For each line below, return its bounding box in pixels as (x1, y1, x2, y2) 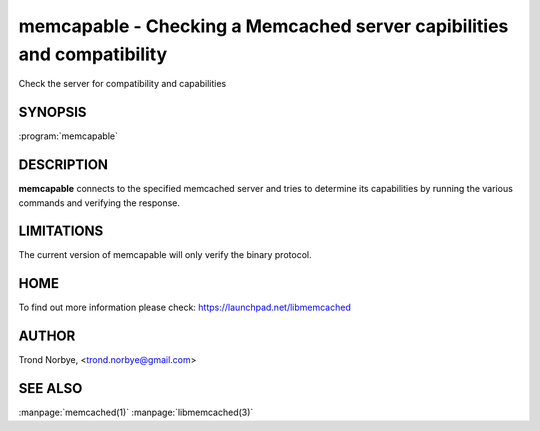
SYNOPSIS (18, 104, 87, 121)
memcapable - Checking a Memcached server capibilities (18, 15, 509, 37)
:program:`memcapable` (18, 130, 119, 142)
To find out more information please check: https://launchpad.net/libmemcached (18, 301, 352, 314)
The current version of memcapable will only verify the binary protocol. (18, 249, 312, 261)
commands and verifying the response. (18, 196, 180, 209)
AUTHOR (18, 328, 76, 345)
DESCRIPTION (18, 156, 109, 174)
